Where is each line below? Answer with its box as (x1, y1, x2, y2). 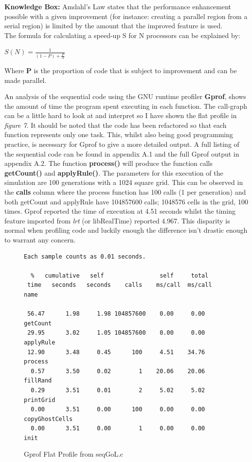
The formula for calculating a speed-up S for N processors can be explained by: (4, 30, 240, 40)
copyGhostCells (24, 415, 73, 422)
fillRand (24, 377, 52, 384)
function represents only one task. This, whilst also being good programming (4, 129, 234, 140)
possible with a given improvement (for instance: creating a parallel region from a (4, 11, 248, 21)
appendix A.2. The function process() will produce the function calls (4, 158, 213, 168)
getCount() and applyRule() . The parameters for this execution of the (4, 167, 223, 178)
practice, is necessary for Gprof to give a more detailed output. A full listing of (4, 139, 239, 149)
